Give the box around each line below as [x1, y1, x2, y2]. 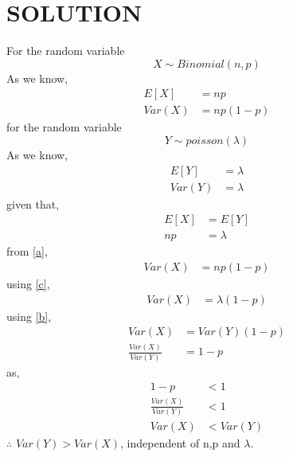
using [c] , [6, 275, 50, 291]
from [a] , [6, 243, 48, 260]
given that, [6, 195, 60, 212]
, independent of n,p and [120, 435, 240, 451]
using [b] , [6, 307, 52, 324]
